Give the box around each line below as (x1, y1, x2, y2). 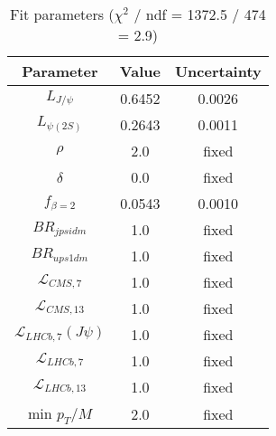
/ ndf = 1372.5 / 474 (133, 4, 266, 24)
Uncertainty (174, 61, 262, 81)
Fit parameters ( (10, 4, 115, 24)
